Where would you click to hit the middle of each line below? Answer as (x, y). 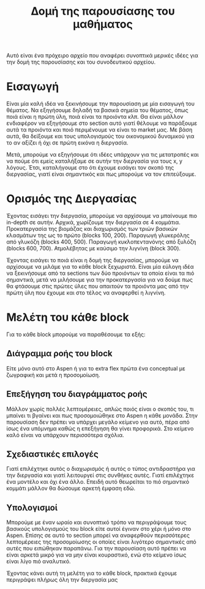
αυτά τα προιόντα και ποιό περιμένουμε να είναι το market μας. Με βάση (99, 130)
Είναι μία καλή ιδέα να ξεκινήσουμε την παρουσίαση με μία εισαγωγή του (100, 104)
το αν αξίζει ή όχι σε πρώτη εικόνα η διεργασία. (67, 143)
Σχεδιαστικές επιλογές (53, 454)
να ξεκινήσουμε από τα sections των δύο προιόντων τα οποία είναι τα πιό (100, 273)
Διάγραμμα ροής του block (59, 354)
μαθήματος (103, 24)
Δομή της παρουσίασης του (103, 11)
